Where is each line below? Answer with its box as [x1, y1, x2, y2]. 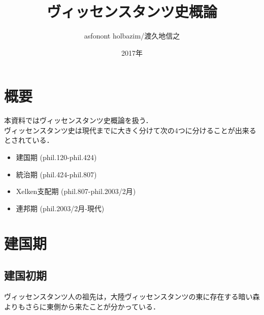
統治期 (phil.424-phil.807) [16, 169, 97, 179]
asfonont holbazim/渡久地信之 [84, 30, 180, 41]
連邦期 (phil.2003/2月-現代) [16, 203, 105, 213]
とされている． [4, 135, 54, 145]
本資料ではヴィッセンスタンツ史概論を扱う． [4, 115, 153, 126]
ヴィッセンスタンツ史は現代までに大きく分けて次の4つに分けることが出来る [4, 125, 256, 135]
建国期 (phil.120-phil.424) [16, 152, 97, 163]
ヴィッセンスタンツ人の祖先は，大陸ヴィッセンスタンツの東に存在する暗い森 [4, 291, 260, 301]
